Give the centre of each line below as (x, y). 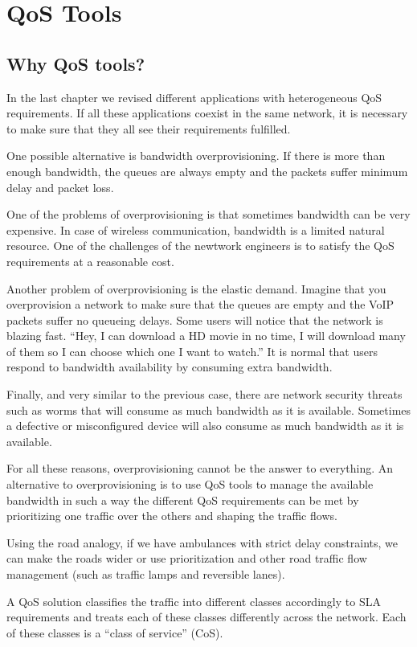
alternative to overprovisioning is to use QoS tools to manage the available (190, 484)
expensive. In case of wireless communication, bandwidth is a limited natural (196, 229)
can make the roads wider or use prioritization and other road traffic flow (187, 558)
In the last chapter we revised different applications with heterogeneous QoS (194, 97)
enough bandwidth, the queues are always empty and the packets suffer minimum (207, 171)
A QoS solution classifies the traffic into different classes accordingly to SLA (194, 601)
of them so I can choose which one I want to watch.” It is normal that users (192, 351)
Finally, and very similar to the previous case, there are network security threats (204, 394)
